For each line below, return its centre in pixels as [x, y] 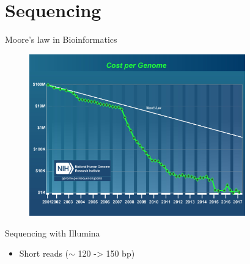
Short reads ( [44, 253]
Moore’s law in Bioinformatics [61, 39]
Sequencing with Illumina [53, 233]
